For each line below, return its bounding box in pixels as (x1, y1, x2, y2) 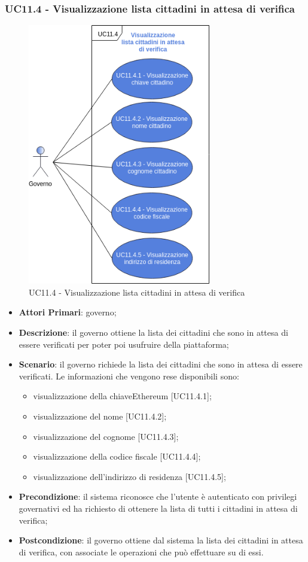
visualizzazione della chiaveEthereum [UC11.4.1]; (33, 390, 212, 402)
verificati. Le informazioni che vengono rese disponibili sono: (19, 369, 239, 382)
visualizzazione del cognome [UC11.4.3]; (33, 430, 179, 442)
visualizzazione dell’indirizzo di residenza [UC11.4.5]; (33, 470, 226, 482)
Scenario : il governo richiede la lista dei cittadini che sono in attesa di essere (19, 358, 303, 370)
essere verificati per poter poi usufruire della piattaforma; (19, 338, 229, 350)
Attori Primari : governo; (19, 306, 117, 318)
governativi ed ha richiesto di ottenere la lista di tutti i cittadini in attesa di (19, 502, 298, 514)
